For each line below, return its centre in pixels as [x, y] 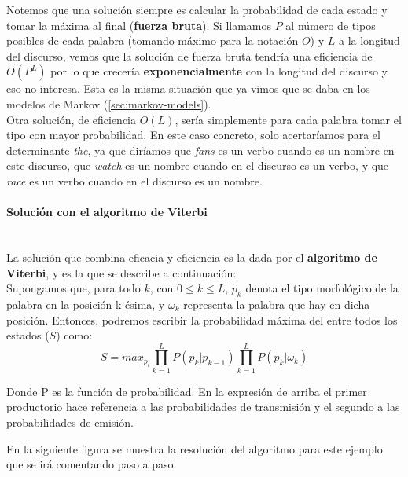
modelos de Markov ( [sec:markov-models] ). [109, 103]
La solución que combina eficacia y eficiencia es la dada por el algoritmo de [192, 257]
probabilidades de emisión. [70, 422]
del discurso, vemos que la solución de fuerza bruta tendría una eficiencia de [189, 55]
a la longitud [369, 40]
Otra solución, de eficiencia [72, 119]
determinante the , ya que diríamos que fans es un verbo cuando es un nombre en [200, 150]
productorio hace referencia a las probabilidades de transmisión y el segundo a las [203, 407]
